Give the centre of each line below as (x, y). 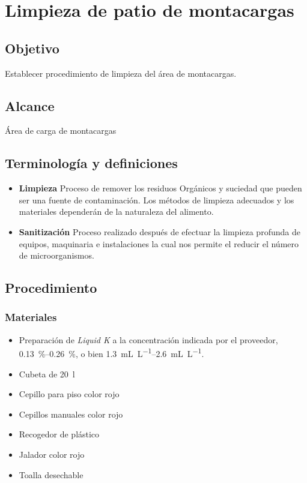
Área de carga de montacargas (61, 130)
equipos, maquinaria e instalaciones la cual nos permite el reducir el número (159, 243)
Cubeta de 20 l (47, 373)
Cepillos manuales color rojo (71, 414)
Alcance (30, 105)
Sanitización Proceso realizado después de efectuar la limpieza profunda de (160, 231)
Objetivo (32, 48)
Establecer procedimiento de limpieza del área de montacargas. (121, 73)
